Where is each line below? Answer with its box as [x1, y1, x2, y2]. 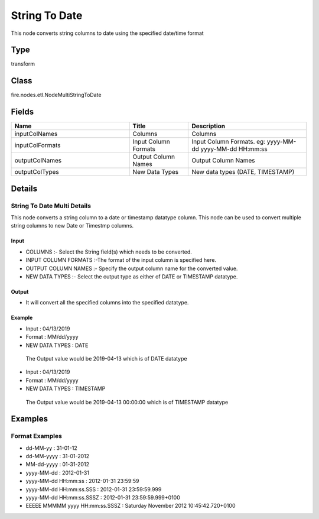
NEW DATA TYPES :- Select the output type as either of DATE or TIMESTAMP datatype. [25, 273, 238, 280]
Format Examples [11, 432, 62, 440]
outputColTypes [14, 168, 59, 176]
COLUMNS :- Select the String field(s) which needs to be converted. [25, 248, 192, 255]
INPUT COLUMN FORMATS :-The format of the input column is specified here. [25, 257, 217, 264]
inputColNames [14, 130, 58, 138]
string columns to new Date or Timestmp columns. [11, 222, 134, 229]
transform [11, 60, 35, 67]
